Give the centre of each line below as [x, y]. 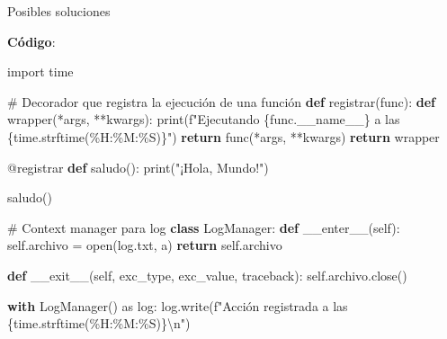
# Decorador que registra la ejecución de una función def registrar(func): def [222, 101]
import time [40, 71]
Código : [31, 41]
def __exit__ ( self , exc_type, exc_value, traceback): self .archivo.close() [207, 275]
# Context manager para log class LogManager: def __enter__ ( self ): [204, 227]
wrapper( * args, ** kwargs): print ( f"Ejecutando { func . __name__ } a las [204, 119]
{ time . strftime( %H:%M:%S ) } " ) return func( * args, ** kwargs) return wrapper [223, 136]
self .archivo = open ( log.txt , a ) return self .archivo [145, 245]
